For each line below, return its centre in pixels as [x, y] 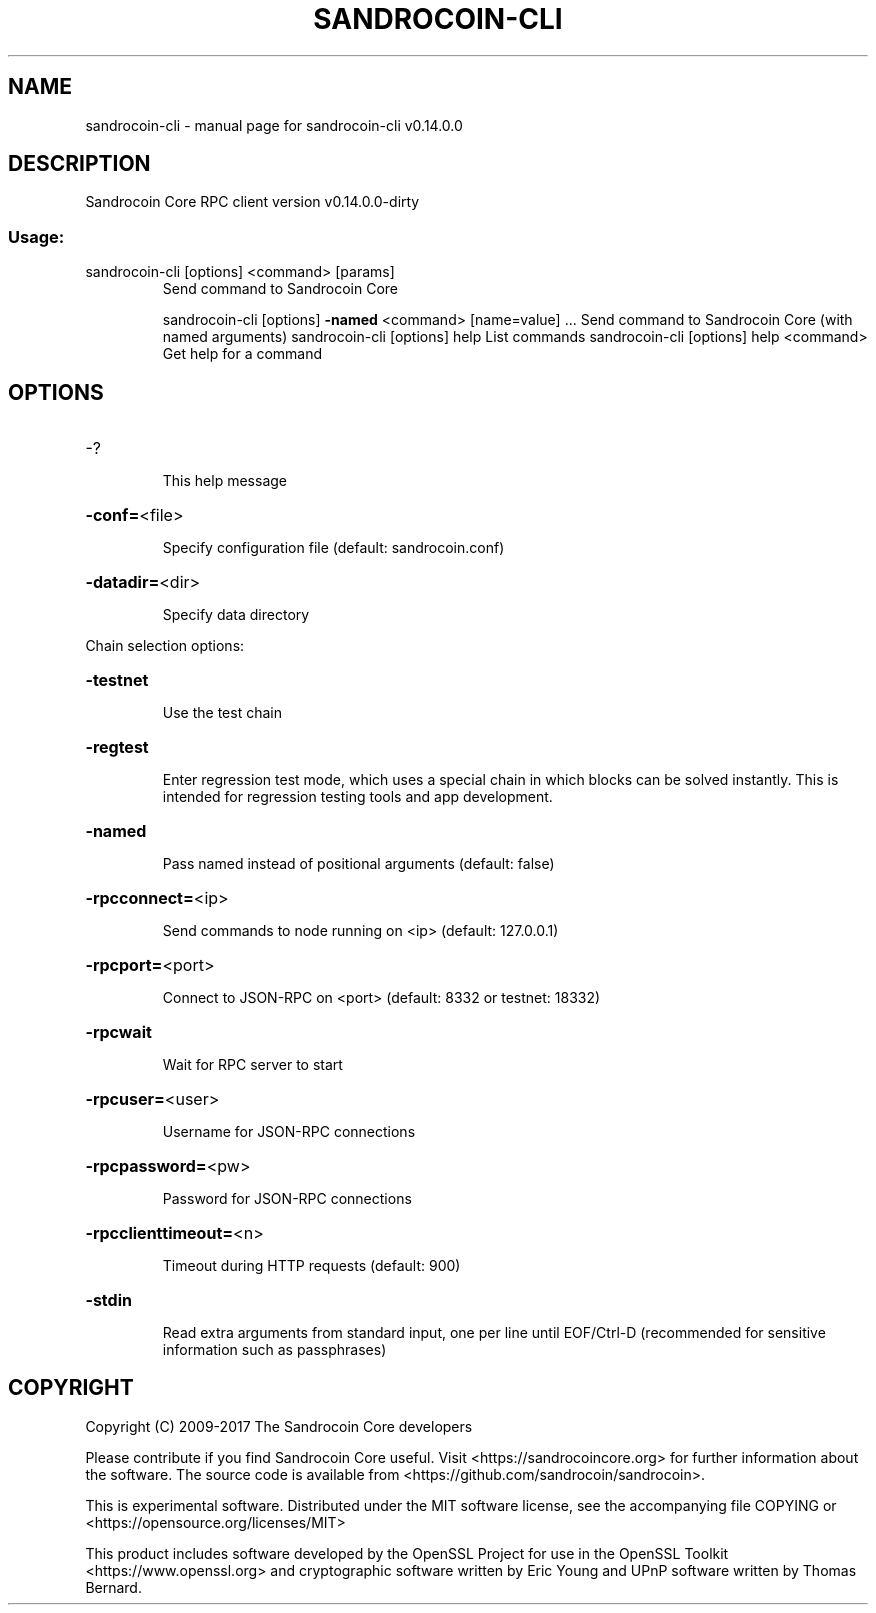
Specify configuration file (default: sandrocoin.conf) [333, 548]
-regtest [117, 747]
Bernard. [113, 1587]
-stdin [108, 1300]
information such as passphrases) [274, 1350]
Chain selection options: [165, 646]
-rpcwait [118, 1032]
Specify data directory [236, 615]
